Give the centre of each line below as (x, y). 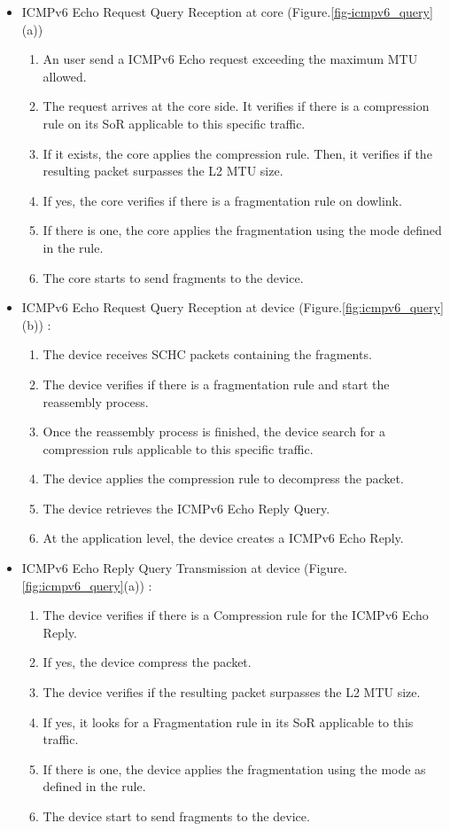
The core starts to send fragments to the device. (173, 277)
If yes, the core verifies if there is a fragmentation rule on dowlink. (222, 200)
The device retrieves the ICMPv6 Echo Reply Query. (186, 508)
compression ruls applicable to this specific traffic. (178, 448)
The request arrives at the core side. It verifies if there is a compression (236, 106)
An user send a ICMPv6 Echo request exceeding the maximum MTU (230, 59)
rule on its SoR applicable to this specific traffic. (174, 123)
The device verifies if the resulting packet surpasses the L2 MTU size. (232, 692)
